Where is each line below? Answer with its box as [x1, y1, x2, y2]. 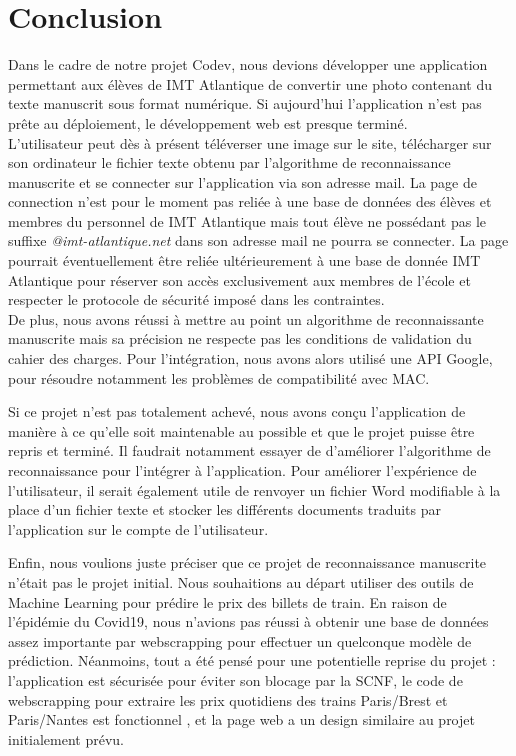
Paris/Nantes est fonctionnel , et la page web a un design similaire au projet [8, 709, 475, 730]
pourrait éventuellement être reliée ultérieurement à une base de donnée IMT [8, 250, 481, 271]
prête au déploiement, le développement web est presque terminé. [8, 112, 408, 133]
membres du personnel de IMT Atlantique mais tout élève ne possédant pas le [8, 210, 487, 231]
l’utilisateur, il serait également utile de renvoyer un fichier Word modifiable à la [8, 479, 501, 500]
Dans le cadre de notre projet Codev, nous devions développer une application [8, 54, 488, 75]
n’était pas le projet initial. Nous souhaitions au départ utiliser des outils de [8, 571, 474, 592]
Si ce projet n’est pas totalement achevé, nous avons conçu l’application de [8, 401, 466, 422]
